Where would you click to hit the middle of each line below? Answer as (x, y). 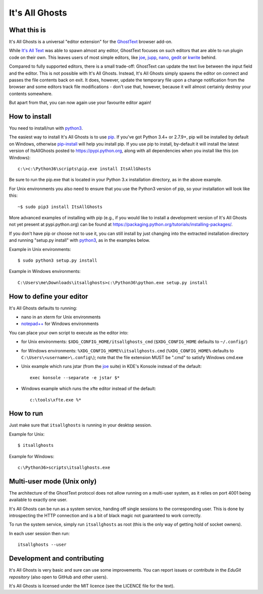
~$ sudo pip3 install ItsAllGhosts (60, 207)
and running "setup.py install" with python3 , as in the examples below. (80, 240)
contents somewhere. (31, 94)
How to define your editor (49, 297)
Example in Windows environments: (45, 271)
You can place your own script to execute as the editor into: (69, 333)
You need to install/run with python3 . (46, 128)
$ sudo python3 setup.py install (57, 260)
